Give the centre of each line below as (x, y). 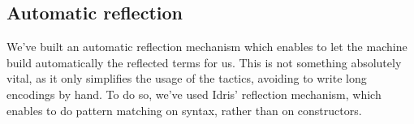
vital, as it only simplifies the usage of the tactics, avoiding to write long (187, 78)
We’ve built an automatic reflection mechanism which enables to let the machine (207, 47)
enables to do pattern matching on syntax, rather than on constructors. (184, 110)
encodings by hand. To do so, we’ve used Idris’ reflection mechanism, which (194, 94)
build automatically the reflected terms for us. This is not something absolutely (204, 62)
